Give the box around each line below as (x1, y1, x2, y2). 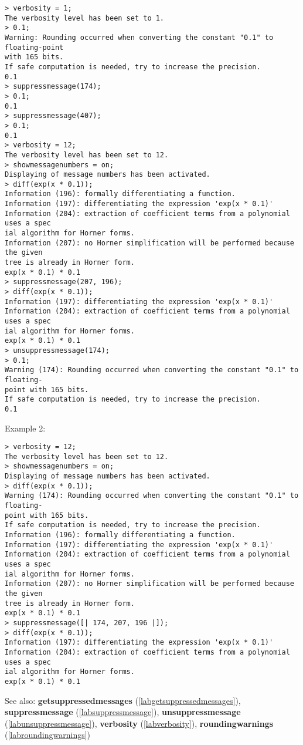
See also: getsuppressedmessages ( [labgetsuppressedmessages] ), (5, 694, 241, 706)
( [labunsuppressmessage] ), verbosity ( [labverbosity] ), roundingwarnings (5, 717, 274, 729)
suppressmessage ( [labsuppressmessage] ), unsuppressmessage (5, 706, 241, 718)
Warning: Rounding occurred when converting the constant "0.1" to (5, 33, 274, 42)
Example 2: (5, 422, 46, 434)
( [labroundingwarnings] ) (5, 729, 91, 741)
